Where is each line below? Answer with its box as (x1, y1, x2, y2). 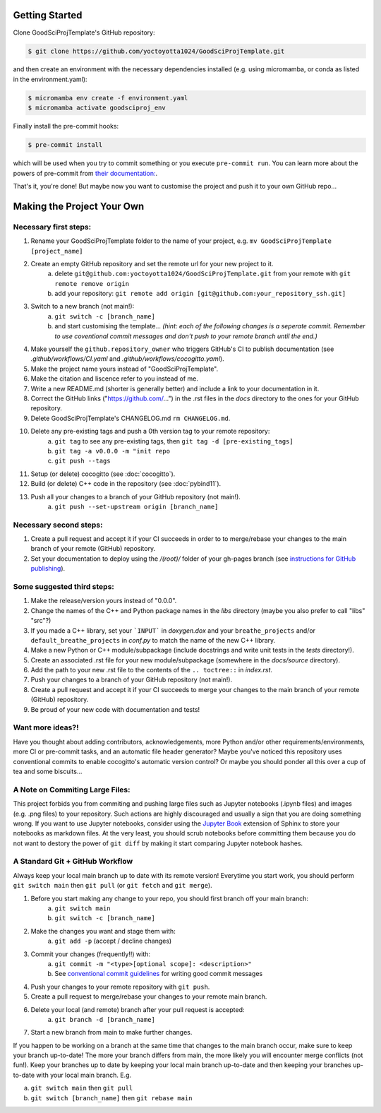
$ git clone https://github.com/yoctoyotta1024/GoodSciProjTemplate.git (28, 47, 285, 55)
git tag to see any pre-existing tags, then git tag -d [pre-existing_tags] (54, 436, 294, 445)
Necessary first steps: (13, 222, 92, 232)
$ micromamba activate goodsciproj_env (28, 104, 166, 112)
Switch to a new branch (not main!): (30, 302, 135, 311)
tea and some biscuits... (13, 767, 83, 775)
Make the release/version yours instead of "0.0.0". (30, 597, 177, 605)
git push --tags (54, 457, 111, 465)
